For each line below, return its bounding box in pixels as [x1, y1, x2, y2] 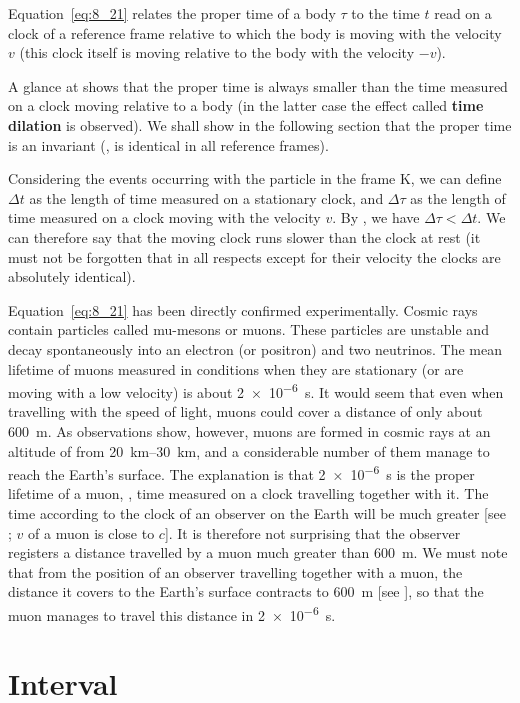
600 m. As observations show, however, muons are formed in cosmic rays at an [8, 420, 491, 441]
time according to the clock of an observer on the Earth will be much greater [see [8, 502, 506, 523]
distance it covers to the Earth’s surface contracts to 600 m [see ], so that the [8, 581, 484, 602]
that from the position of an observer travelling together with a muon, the [8, 561, 463, 582]
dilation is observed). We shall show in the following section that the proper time [8, 114, 512, 135]
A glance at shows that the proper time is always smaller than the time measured [8, 75, 508, 96]
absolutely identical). [8, 266, 136, 287]
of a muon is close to [28, 522, 155, 543]
